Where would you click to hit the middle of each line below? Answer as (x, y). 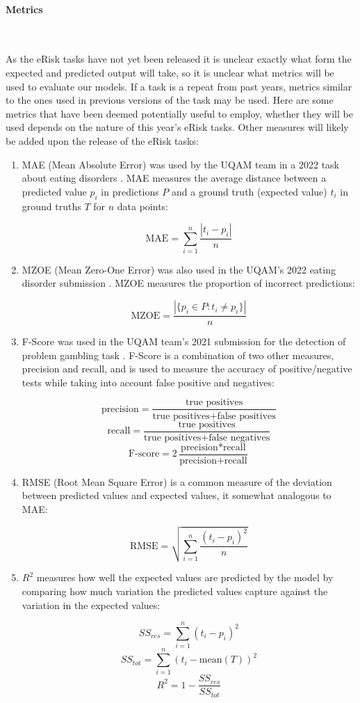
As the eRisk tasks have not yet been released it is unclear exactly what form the (179, 59)
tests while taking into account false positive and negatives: (148, 382)
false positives (246, 416)
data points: (143, 206)
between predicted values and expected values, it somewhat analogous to (177, 495)
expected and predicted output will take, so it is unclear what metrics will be (170, 72)
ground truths (51, 206)
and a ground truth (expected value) (249, 191)
